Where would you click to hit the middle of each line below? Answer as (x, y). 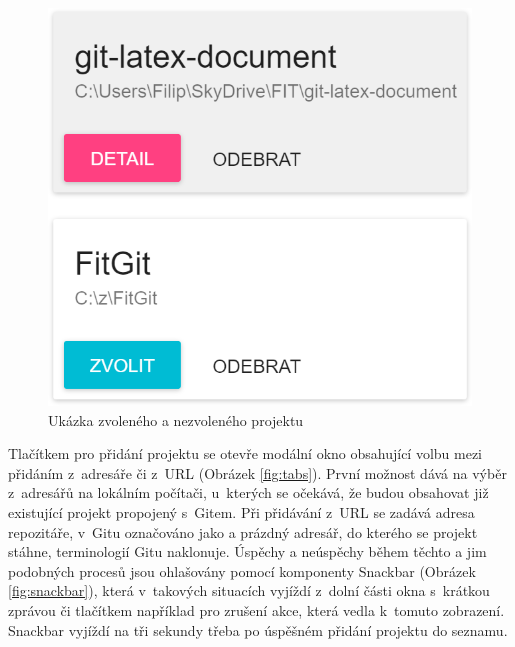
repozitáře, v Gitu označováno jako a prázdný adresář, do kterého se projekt (243, 531)
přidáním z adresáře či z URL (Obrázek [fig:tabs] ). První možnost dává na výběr (257, 472)
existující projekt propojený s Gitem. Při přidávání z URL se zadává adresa (241, 512)
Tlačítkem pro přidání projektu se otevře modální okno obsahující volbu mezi (245, 453)
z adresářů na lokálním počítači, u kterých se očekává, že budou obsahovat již (248, 492)
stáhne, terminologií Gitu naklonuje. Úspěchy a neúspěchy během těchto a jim (247, 551)
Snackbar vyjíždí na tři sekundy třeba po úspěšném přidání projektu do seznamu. (258, 629)
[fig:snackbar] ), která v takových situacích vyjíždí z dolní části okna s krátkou (249, 590)
